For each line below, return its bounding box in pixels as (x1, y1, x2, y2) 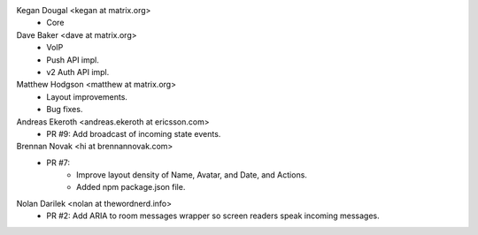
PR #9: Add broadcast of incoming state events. (46, 128, 221, 139)
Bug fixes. (46, 104, 83, 115)
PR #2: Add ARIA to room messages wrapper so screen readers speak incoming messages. (46, 210, 380, 221)
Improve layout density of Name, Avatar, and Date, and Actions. (76, 170, 307, 180)
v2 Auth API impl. (46, 66, 110, 77)
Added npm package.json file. (76, 182, 186, 193)
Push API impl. (46, 54, 99, 65)
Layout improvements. (46, 91, 128, 102)
